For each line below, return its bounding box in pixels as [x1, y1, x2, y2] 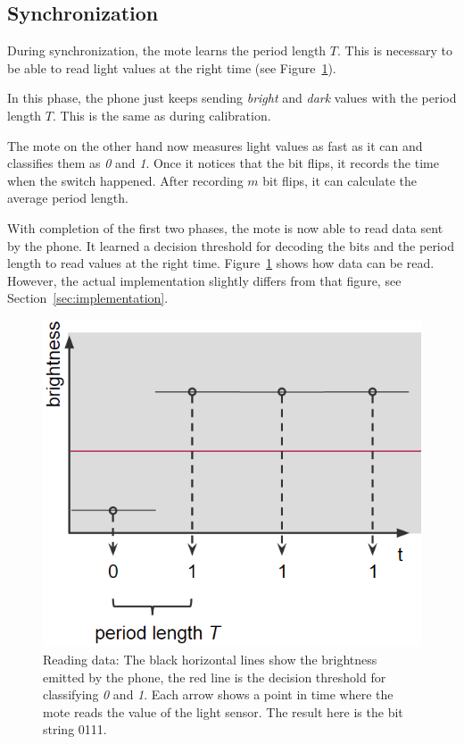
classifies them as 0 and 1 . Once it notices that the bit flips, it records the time [7, 154, 439, 172]
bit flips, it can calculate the [262, 171, 418, 189]
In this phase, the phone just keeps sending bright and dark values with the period [7, 88, 457, 107]
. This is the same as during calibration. [52, 105, 271, 124]
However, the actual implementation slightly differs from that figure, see [7, 271, 402, 289]
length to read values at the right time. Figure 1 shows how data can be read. [7, 254, 435, 272]
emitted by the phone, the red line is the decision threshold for [43, 667, 386, 686]
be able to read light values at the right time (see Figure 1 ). [7, 58, 336, 77]
